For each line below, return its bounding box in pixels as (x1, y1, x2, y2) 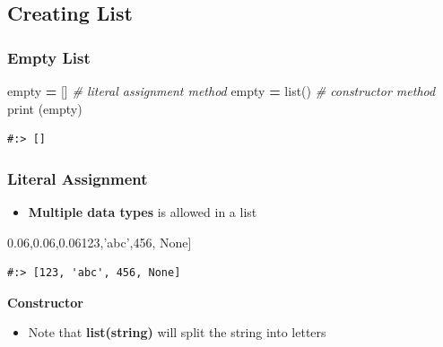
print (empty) (7, 99, 83, 117)
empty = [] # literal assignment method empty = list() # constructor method (7, 82, 436, 100)
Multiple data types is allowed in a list (28, 203, 257, 221)
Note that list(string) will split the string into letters (28, 323, 326, 342)
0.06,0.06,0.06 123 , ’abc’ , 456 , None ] (7, 232, 192, 251)
